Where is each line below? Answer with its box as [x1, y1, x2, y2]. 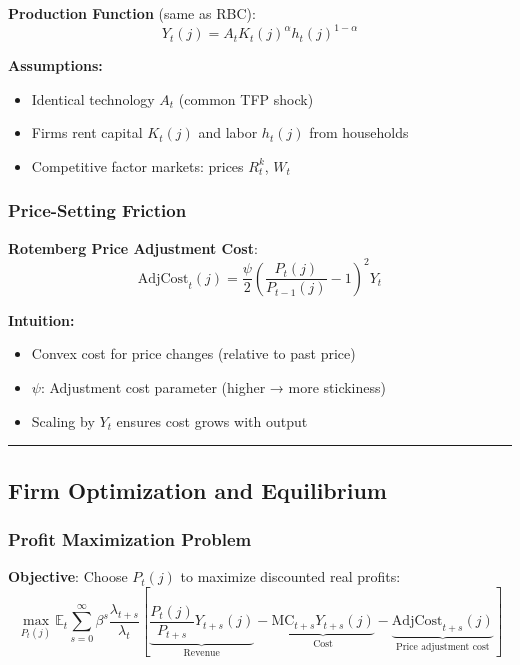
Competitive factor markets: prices [31, 155, 244, 176]
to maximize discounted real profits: [180, 566, 401, 587]
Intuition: [8, 309, 75, 330]
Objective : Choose [8, 566, 128, 587]
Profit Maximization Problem [8, 526, 252, 551]
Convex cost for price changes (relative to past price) [31, 343, 356, 364]
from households [309, 122, 409, 143]
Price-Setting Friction [8, 198, 187, 223]
